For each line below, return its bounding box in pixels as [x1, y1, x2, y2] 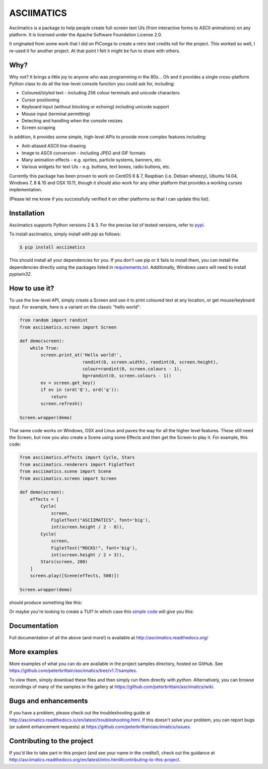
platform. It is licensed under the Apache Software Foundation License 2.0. [9, 31, 162, 37]
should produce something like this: [9, 599, 82, 606]
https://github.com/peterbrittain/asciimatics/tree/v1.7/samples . [9, 668, 137, 674]
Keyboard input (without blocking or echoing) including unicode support [21, 104, 169, 110]
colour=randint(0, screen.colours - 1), [82, 366, 182, 372]
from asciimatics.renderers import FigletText [19, 461, 135, 467]
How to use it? [9, 284, 54, 293]
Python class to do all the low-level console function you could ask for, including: [9, 81, 175, 87]
